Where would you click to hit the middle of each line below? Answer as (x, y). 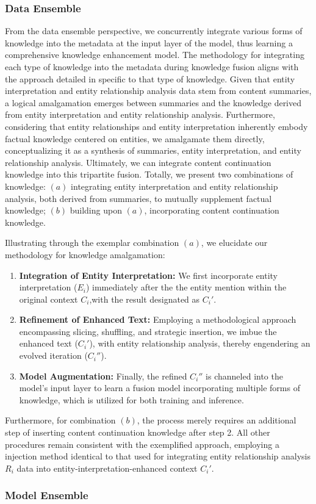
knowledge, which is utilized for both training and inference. (131, 399)
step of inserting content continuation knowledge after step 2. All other (138, 432)
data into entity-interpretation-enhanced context (107, 468)
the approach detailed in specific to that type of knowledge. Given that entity (150, 78)
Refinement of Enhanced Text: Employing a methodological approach (158, 319)
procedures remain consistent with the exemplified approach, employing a (142, 444)
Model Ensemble (47, 495)
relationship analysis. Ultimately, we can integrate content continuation (138, 162)
